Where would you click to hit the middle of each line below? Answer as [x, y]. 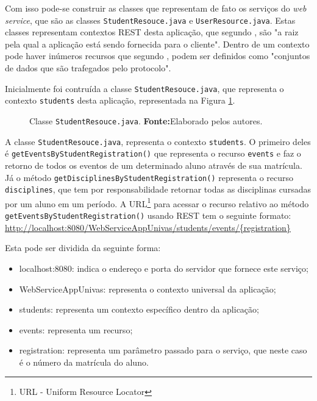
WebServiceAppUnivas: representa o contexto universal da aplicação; [148, 289]
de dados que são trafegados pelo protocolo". [88, 68]
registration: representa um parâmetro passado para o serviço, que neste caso [163, 350]
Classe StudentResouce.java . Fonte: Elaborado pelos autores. [146, 120]
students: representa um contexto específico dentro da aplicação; [139, 309]
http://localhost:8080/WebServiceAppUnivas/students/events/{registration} [148, 227]
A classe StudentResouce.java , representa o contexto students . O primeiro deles [158, 141]
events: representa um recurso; [76, 329]
